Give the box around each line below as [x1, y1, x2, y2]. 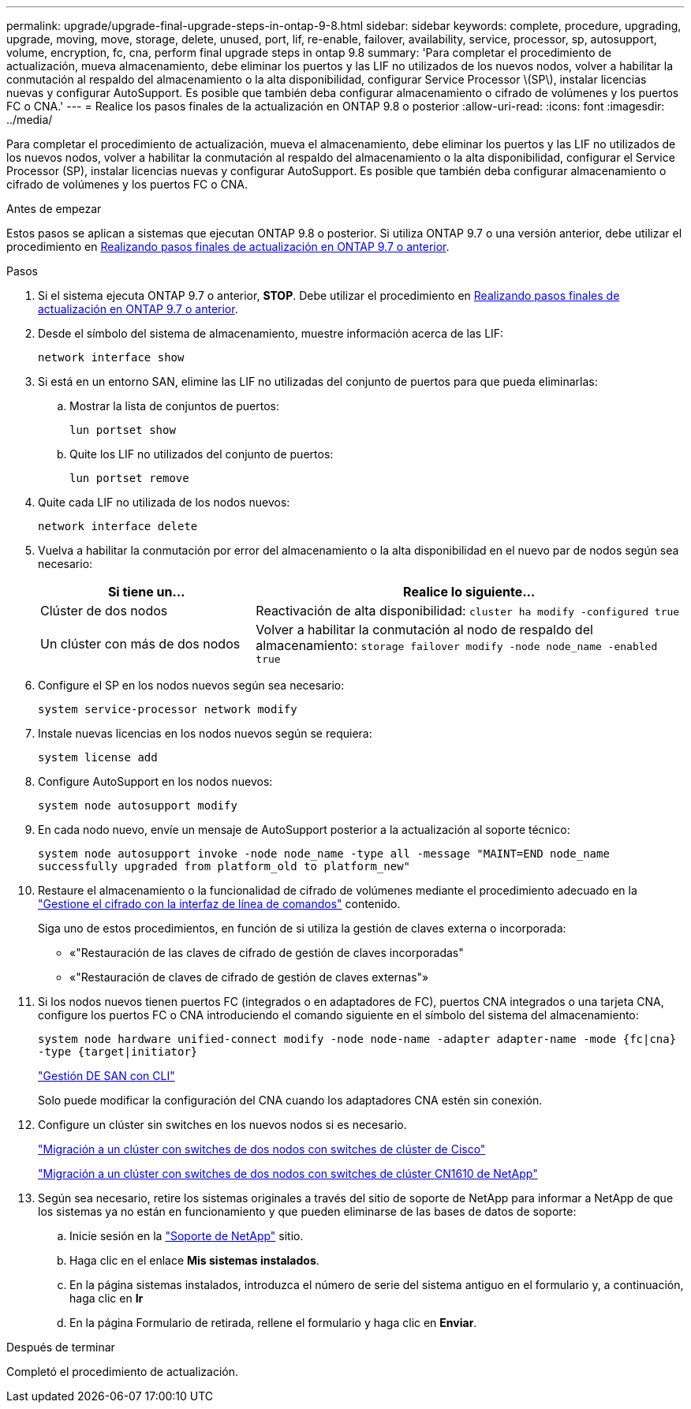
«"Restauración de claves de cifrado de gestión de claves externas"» [69, 970, 429, 984]
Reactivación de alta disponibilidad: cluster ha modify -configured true [256, 603, 680, 619]
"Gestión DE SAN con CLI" [38, 1069, 175, 1082]
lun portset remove [69, 472, 189, 484]
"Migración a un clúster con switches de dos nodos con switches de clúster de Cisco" [38, 1142, 486, 1156]
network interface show [38, 351, 185, 364]
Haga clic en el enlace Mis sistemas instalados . [69, 1254, 319, 1267]
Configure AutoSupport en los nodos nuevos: [38, 775, 273, 788]
